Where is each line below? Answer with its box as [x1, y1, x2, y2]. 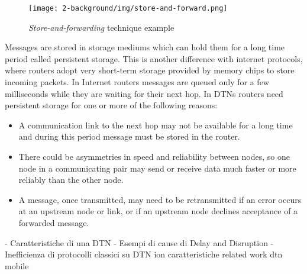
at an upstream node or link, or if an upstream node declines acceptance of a [18, 205, 298, 217]
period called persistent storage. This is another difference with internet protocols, [5, 52, 303, 65]
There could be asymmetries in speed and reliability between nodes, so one [18, 150, 290, 162]
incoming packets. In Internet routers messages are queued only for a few [5, 76, 269, 88]
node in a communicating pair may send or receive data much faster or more [18, 162, 296, 174]
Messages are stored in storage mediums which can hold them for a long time [5, 41, 285, 53]
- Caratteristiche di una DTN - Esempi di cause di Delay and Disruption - [5, 236, 274, 249]
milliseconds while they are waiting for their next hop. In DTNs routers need [5, 87, 283, 99]
